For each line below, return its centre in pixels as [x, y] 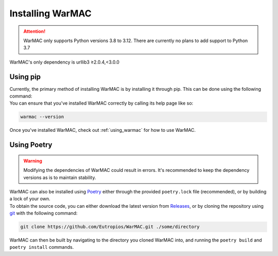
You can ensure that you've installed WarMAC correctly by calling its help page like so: [101, 103]
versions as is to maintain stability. [60, 178]
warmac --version [42, 117]
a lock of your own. [30, 199]
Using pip [25, 77]
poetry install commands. [42, 247]
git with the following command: [44, 213]
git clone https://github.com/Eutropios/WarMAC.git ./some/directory [110, 227]
